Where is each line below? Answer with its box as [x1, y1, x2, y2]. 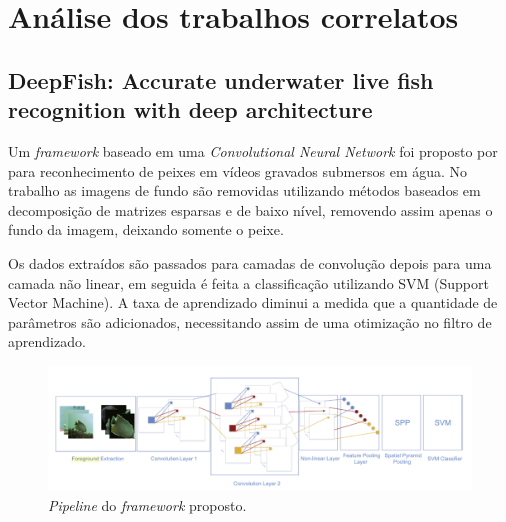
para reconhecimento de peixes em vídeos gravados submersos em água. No [8, 160, 468, 181]
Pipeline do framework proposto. [48, 494, 247, 515]
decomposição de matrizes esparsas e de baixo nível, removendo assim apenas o [8, 199, 493, 220]
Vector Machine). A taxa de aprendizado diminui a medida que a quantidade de [8, 292, 498, 313]
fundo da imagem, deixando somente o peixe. [8, 219, 284, 240]
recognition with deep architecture [8, 94, 373, 125]
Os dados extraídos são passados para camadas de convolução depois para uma [8, 252, 492, 273]
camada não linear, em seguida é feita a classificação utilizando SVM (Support [8, 272, 489, 293]
